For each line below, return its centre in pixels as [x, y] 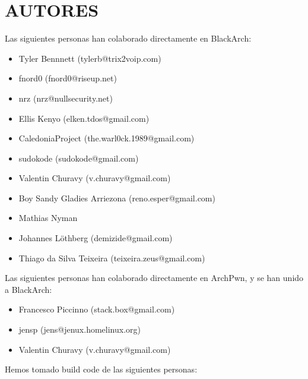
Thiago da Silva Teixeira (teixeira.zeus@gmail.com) [112, 258]
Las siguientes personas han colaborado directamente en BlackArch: [128, 38]
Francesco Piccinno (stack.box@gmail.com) [97, 309]
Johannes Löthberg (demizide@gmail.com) [96, 238]
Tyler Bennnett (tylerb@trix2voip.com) [90, 58]
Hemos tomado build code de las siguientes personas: [101, 369]
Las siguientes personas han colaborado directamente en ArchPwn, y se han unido [154, 278]
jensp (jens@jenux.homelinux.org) [80, 329]
